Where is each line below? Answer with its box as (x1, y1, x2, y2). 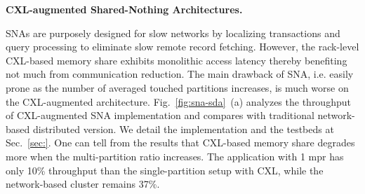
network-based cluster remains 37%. (6, 176, 160, 191)
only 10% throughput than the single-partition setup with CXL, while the (6, 162, 324, 177)
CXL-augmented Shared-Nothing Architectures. (6, 2, 243, 16)
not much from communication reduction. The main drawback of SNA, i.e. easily (6, 67, 354, 81)
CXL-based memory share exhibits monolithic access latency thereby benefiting (6, 53, 347, 67)
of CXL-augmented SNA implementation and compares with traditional (6, 108, 314, 123)
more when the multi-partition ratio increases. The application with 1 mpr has (6, 148, 344, 163)
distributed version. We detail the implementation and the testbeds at (32, 121, 334, 136)
